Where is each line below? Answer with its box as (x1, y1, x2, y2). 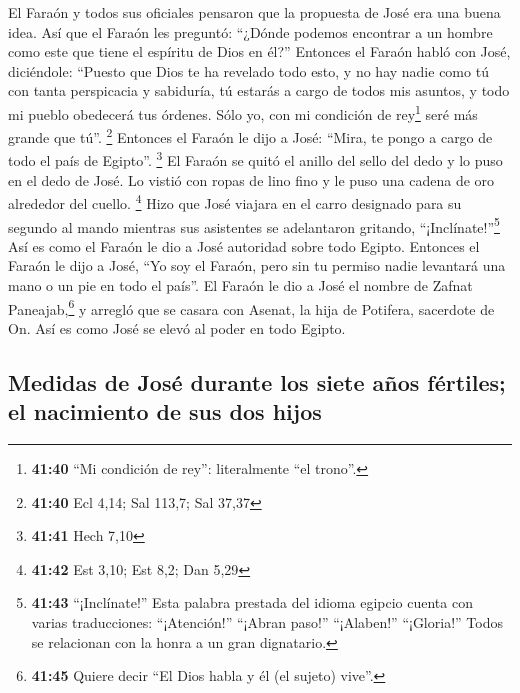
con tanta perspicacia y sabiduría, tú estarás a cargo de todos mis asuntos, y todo (8, 80, 510, 101)
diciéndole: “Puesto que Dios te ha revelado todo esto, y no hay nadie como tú (8, 60, 489, 81)
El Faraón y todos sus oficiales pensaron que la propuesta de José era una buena (8, 2, 501, 22)
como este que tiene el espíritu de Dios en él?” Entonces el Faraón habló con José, (8, 41, 511, 62)
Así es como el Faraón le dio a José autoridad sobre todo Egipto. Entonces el (8, 235, 480, 256)
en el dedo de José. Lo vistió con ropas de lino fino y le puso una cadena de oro (8, 169, 495, 190)
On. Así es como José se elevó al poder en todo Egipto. (8, 317, 346, 338)
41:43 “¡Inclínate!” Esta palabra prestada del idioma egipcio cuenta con (31, 592, 473, 613)
